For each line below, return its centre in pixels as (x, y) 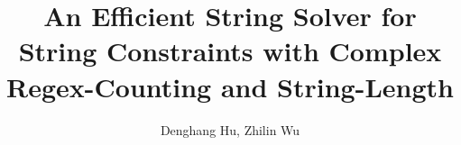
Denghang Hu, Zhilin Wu (230, 129)
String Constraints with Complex (230, 51)
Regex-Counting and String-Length (230, 86)
